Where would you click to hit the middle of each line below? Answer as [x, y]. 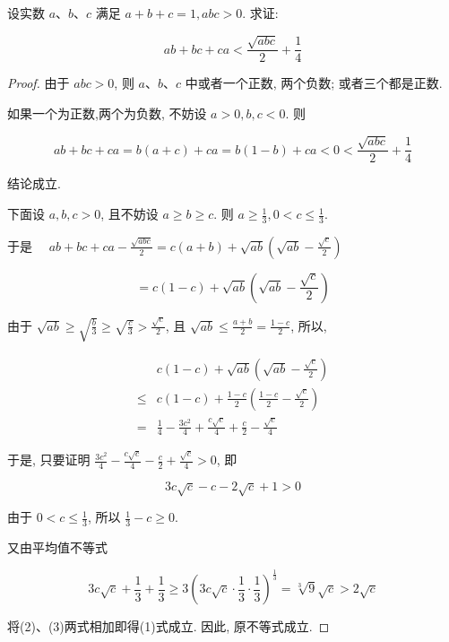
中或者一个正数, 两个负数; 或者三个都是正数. [314, 83]
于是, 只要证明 [49, 460]
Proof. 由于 [39, 83]
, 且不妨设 [130, 214]
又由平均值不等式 [57, 547]
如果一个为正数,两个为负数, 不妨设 [107, 113]
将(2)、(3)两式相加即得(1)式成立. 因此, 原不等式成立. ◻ [168, 626]
